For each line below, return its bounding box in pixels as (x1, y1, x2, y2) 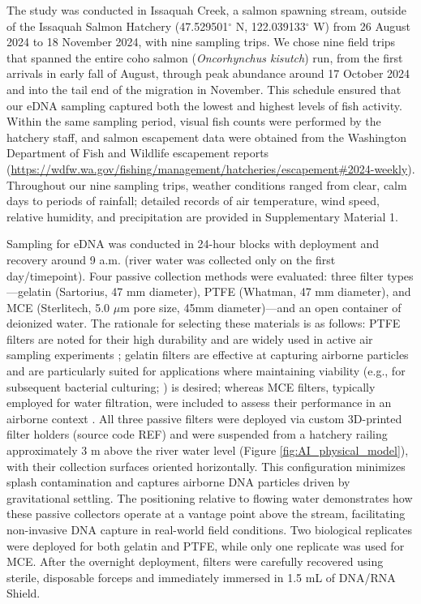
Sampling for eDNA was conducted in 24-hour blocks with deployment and (6, 235, 379, 252)
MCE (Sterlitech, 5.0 (6, 298, 110, 315)
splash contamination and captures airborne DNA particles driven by (6, 473, 350, 490)
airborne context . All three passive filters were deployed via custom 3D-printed (6, 409, 402, 426)
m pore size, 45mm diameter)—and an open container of (120, 298, 402, 315)
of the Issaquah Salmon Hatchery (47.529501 (6, 17, 229, 34)
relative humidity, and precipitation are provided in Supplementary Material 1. (6, 208, 398, 225)
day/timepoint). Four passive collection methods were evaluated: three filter (6, 267, 384, 284)
